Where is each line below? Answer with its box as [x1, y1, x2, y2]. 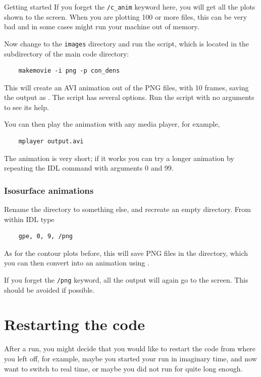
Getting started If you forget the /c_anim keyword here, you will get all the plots [4, 2, 255, 12]
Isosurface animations [4, 184, 94, 196]
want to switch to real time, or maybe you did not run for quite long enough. [4, 363, 243, 373]
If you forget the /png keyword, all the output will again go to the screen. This [4, 275, 248, 285]
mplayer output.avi [18, 138, 84, 145]
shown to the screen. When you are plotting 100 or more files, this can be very [4, 11, 247, 22]
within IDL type [4, 213, 55, 224]
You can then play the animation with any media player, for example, [4, 119, 220, 129]
